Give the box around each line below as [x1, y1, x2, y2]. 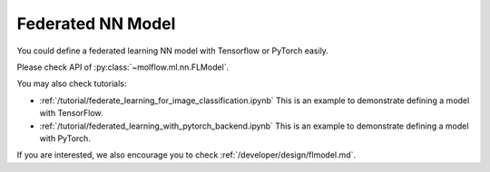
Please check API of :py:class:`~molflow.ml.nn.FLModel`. [16, 62, 230, 72]
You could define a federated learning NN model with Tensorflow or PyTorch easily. [16, 45, 328, 56]
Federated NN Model [16, 14, 176, 33]
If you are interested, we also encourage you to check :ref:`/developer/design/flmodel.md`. [16, 149, 357, 160]
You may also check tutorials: [16, 78, 127, 90]
